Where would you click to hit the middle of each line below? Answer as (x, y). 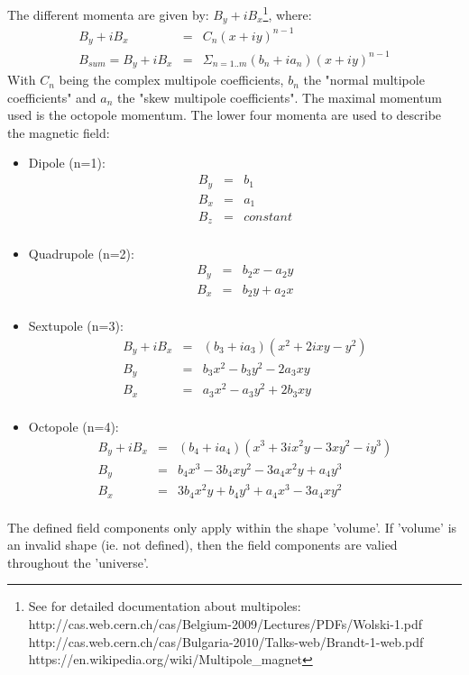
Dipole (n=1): (67, 163)
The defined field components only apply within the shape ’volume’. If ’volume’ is (232, 527)
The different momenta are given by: (108, 14)
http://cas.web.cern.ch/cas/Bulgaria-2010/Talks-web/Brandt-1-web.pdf (226, 641)
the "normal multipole (364, 80)
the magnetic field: (59, 132)
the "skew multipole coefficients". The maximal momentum (280, 97)
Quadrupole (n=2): (81, 253)
